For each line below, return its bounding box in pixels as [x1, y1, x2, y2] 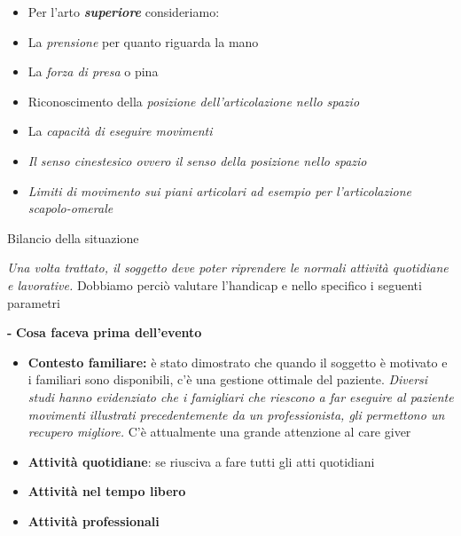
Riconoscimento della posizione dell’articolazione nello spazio [27, 91, 360, 110]
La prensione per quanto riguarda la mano [27, 32, 259, 51]
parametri [7, 293, 60, 311]
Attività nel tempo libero [27, 482, 186, 501]
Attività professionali [27, 511, 160, 530]
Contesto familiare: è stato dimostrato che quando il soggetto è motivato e [27, 352, 448, 371]
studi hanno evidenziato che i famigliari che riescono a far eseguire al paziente [27, 387, 454, 406]
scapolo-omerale [27, 199, 113, 217]
